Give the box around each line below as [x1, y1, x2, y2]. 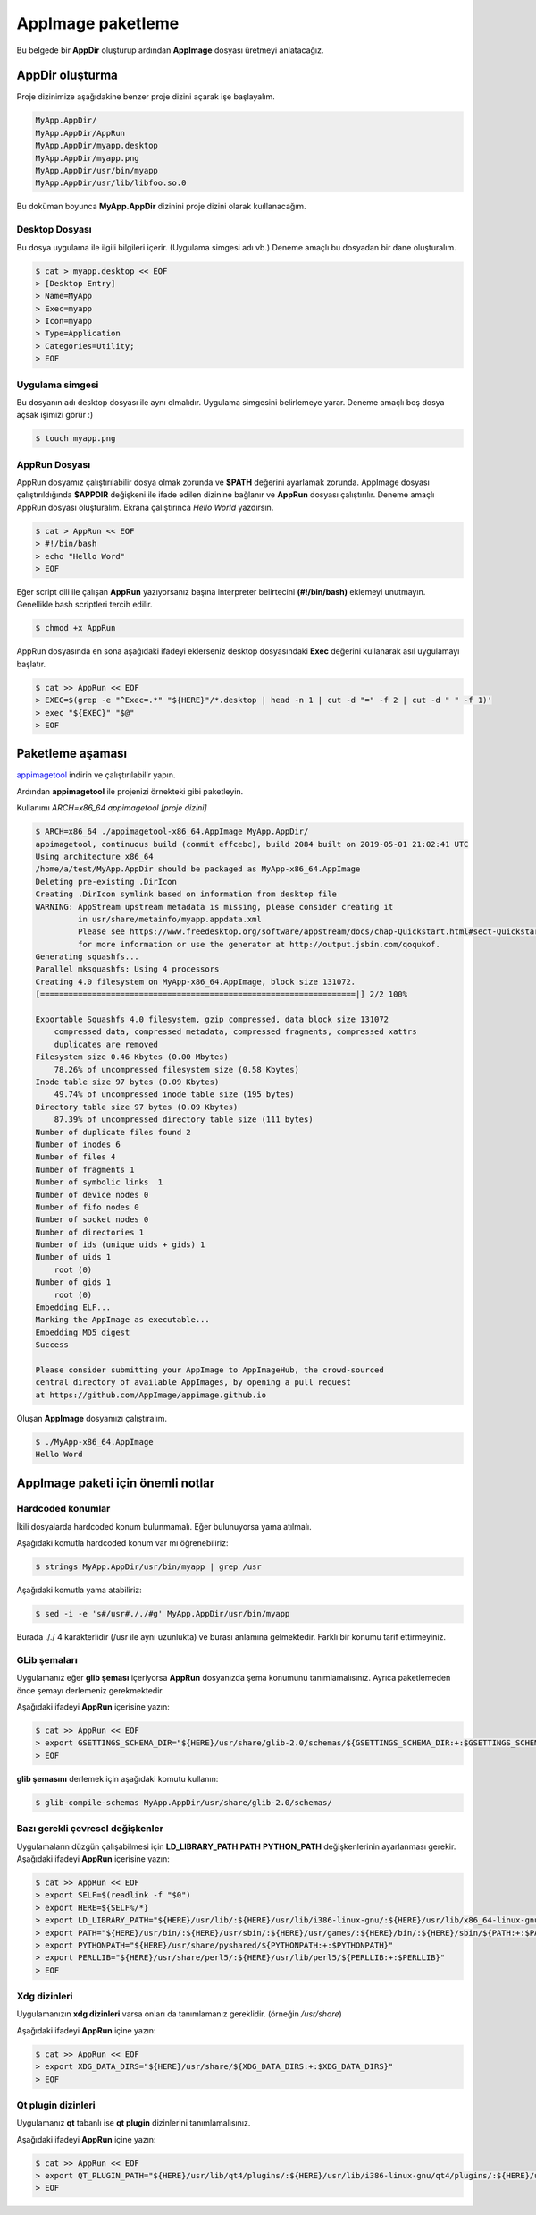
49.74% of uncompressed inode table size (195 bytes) [54, 1090, 295, 1099]
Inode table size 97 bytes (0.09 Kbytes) [35, 1076, 220, 1087]
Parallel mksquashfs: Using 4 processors [35, 964, 220, 974]
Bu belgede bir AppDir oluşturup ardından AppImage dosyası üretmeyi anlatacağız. [16, 45, 324, 55]
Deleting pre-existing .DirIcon [35, 877, 178, 887]
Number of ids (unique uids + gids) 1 [35, 1240, 205, 1250]
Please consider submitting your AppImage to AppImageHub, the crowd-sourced [35, 1364, 384, 1375]
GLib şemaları [16, 1653, 78, 1666]
